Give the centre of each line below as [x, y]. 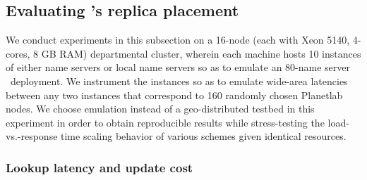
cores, [18, 53]
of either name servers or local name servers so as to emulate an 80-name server [178, 67]
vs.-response [32, 136]
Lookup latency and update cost [100, 167]
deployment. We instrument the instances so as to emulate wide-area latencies [179, 81]
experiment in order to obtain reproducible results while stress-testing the [165, 122]
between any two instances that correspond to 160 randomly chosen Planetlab [174, 95]
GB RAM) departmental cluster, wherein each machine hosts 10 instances [201, 53]
